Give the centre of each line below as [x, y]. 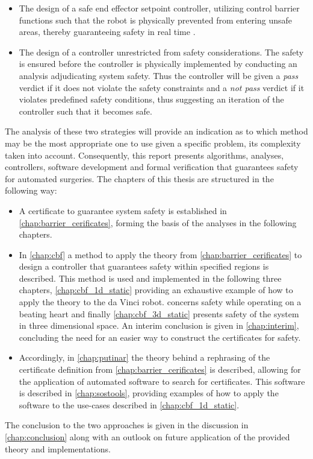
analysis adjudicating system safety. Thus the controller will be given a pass [159, 75]
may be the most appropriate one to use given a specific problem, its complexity [153, 143]
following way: [31, 190]
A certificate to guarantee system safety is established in [123, 210]
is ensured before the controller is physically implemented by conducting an [158, 64]
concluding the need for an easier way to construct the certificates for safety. [160, 337]
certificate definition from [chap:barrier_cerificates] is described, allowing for [160, 369]
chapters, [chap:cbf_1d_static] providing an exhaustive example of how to [156, 290]
